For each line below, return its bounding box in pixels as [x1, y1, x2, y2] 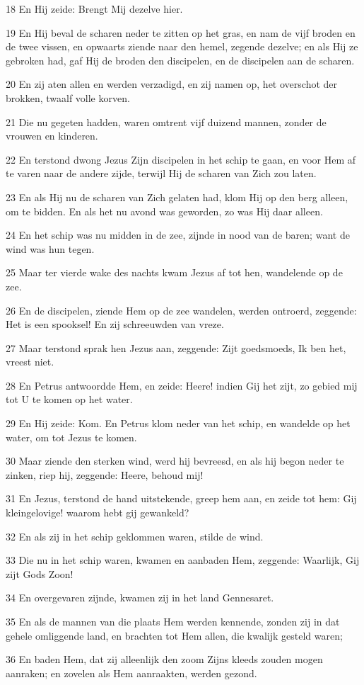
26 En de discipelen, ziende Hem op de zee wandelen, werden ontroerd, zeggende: [6, 302, 357, 317]
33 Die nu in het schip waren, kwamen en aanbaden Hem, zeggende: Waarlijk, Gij [6, 553, 360, 567]
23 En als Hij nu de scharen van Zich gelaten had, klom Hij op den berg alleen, [6, 189, 348, 204]
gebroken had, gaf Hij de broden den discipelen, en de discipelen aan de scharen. [6, 52, 355, 67]
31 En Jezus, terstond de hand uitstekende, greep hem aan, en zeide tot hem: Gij [6, 491, 357, 506]
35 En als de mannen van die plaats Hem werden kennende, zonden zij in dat [6, 614, 340, 628]
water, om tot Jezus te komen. [6, 429, 137, 444]
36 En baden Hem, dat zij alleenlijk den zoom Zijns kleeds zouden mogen [6, 652, 323, 667]
